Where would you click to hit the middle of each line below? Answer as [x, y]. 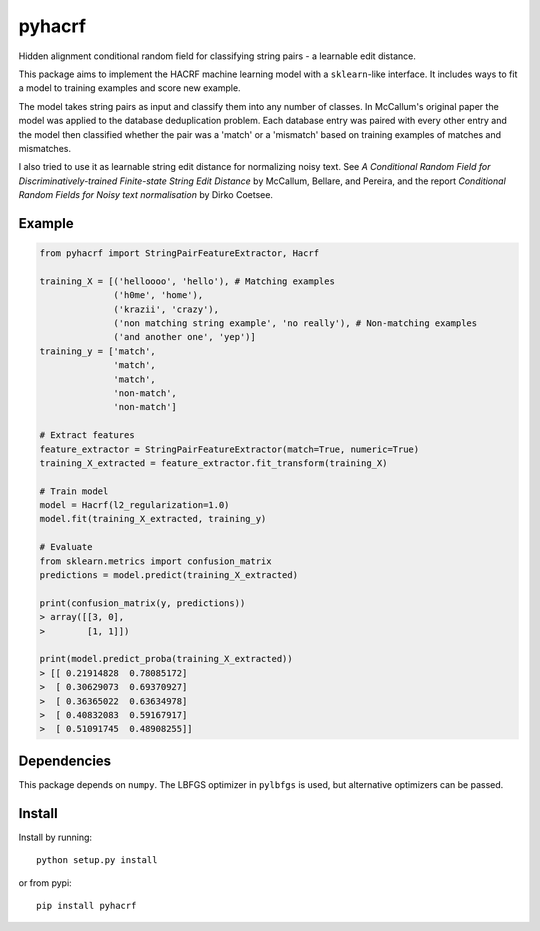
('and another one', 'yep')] [185, 337]
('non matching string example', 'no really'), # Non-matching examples [295, 323]
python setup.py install [97, 860]
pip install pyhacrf [86, 905]
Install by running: [55, 837]
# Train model [74, 491]
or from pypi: [45, 882]
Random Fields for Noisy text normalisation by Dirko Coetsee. [146, 195]
